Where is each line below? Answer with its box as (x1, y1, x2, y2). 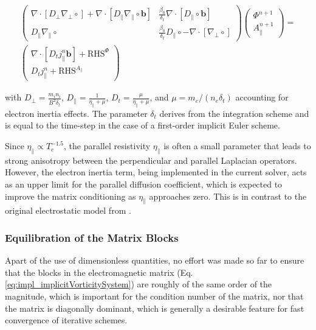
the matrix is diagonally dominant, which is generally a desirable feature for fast (5, 301, 304, 314)
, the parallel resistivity (64, 139, 151, 152)
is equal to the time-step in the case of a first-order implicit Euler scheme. (5, 119, 280, 132)
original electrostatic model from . (5, 204, 131, 217)
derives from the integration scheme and (159, 107, 309, 119)
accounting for (235, 91, 289, 104)
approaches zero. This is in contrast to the (149, 189, 307, 202)
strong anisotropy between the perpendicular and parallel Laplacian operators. (5, 153, 297, 166)
